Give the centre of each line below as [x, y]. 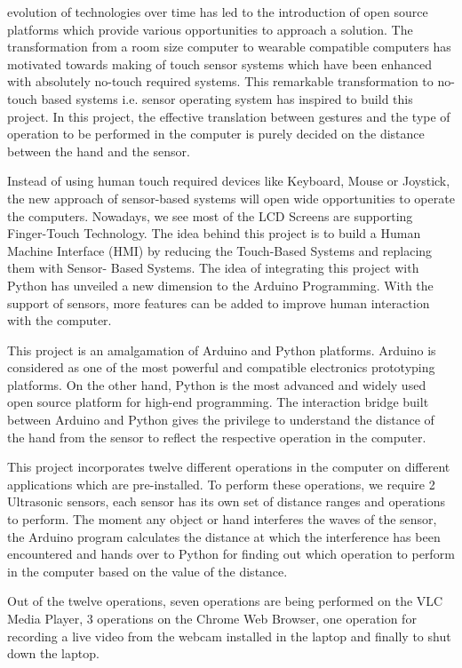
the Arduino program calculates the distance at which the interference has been [224, 536]
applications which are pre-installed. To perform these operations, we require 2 [221, 484]
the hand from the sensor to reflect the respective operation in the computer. [217, 437]
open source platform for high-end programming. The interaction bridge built [218, 402]
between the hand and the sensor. [99, 151]
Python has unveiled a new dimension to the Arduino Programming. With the [220, 285]
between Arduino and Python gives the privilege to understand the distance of [221, 420]
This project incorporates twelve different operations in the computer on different [229, 467]
